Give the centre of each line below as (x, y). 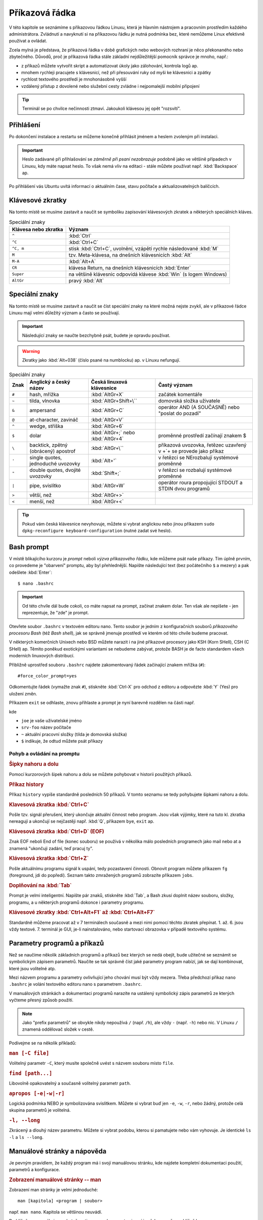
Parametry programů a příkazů (56, 943)
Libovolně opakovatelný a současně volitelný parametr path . (70, 1083)
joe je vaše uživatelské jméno (52, 720)
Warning (31, 351)
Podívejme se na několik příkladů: (43, 1043)
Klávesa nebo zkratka (38, 229)
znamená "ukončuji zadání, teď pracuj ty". (51, 848)
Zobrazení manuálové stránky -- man (55, 1179)
